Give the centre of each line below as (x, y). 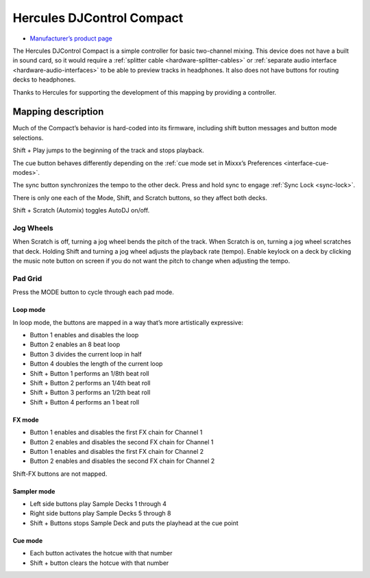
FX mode (26, 420)
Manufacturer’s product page (71, 38)
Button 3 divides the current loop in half (86, 354)
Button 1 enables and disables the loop (84, 335)
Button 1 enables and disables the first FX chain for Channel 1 (116, 433)
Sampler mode (34, 491)
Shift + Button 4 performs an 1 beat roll (85, 402)
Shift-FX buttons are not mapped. (60, 474)
